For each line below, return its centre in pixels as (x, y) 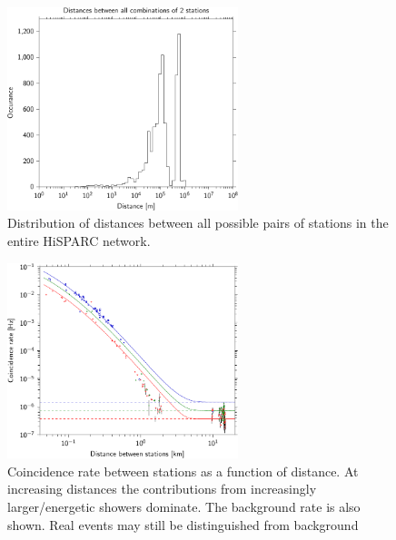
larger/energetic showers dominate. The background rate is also (184, 506)
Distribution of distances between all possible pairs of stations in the (198, 223)
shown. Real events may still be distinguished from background (183, 524)
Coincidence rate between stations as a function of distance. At (183, 471)
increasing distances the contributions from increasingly (162, 489)
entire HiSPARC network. (79, 240)
